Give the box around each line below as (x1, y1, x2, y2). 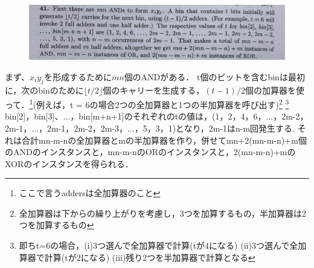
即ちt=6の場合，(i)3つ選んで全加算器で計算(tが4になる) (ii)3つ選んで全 (19, 239, 298, 252)
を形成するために (43, 70, 112, 83)
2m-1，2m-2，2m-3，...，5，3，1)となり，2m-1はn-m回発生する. (46, 121, 295, 134)
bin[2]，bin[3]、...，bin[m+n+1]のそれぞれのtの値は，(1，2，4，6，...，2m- (5, 110, 296, 123)
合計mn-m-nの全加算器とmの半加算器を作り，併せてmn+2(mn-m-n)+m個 (21, 133, 307, 146)
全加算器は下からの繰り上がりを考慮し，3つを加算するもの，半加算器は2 (19, 206, 306, 219)
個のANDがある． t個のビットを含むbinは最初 (124, 70, 305, 83)
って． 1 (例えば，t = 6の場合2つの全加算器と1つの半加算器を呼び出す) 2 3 (5, 97, 289, 110)
